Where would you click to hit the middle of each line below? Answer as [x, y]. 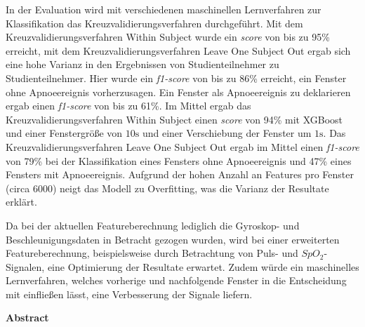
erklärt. [21, 202]
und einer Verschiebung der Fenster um [227, 133]
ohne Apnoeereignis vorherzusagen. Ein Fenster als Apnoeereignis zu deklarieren [178, 92]
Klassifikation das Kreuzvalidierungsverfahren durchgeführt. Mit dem [154, 23]
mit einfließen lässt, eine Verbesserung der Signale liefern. [129, 294]
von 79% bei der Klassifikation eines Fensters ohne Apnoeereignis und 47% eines [179, 160]
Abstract [27, 318]
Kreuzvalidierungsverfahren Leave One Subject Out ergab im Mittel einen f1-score [182, 146]
